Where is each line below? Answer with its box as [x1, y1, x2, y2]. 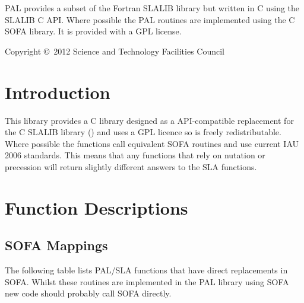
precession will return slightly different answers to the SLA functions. [5, 160, 257, 173]
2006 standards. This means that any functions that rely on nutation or [5, 149, 265, 161]
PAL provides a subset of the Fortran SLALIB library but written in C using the [5, 2, 300, 14]
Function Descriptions [5, 195, 188, 219]
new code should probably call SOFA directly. [5, 287, 172, 299]
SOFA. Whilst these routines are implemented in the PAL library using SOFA [5, 275, 289, 288]
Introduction [5, 79, 110, 104]
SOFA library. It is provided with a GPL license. [5, 25, 182, 37]
